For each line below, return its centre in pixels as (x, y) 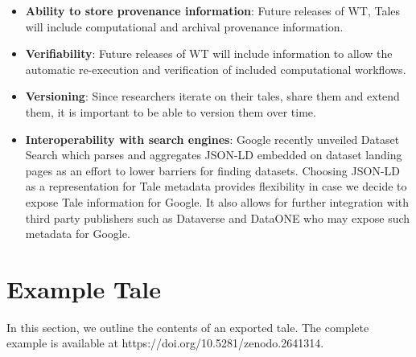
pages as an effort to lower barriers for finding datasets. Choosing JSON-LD (213, 170)
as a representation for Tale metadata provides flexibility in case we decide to (216, 186)
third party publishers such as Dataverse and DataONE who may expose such (218, 217)
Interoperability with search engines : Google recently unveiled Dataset (212, 139)
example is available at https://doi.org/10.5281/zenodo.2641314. (165, 343)
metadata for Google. (78, 234)
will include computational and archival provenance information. (184, 26)
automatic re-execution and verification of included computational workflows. (216, 69)
